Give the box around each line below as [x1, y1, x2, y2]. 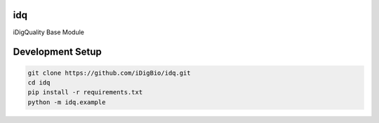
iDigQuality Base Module [13, 28, 84, 36]
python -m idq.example [27, 98, 106, 106]
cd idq [27, 78, 51, 87]
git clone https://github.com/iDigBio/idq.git [27, 68, 191, 77]
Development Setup [13, 46, 102, 58]
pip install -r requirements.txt [27, 88, 143, 96]
